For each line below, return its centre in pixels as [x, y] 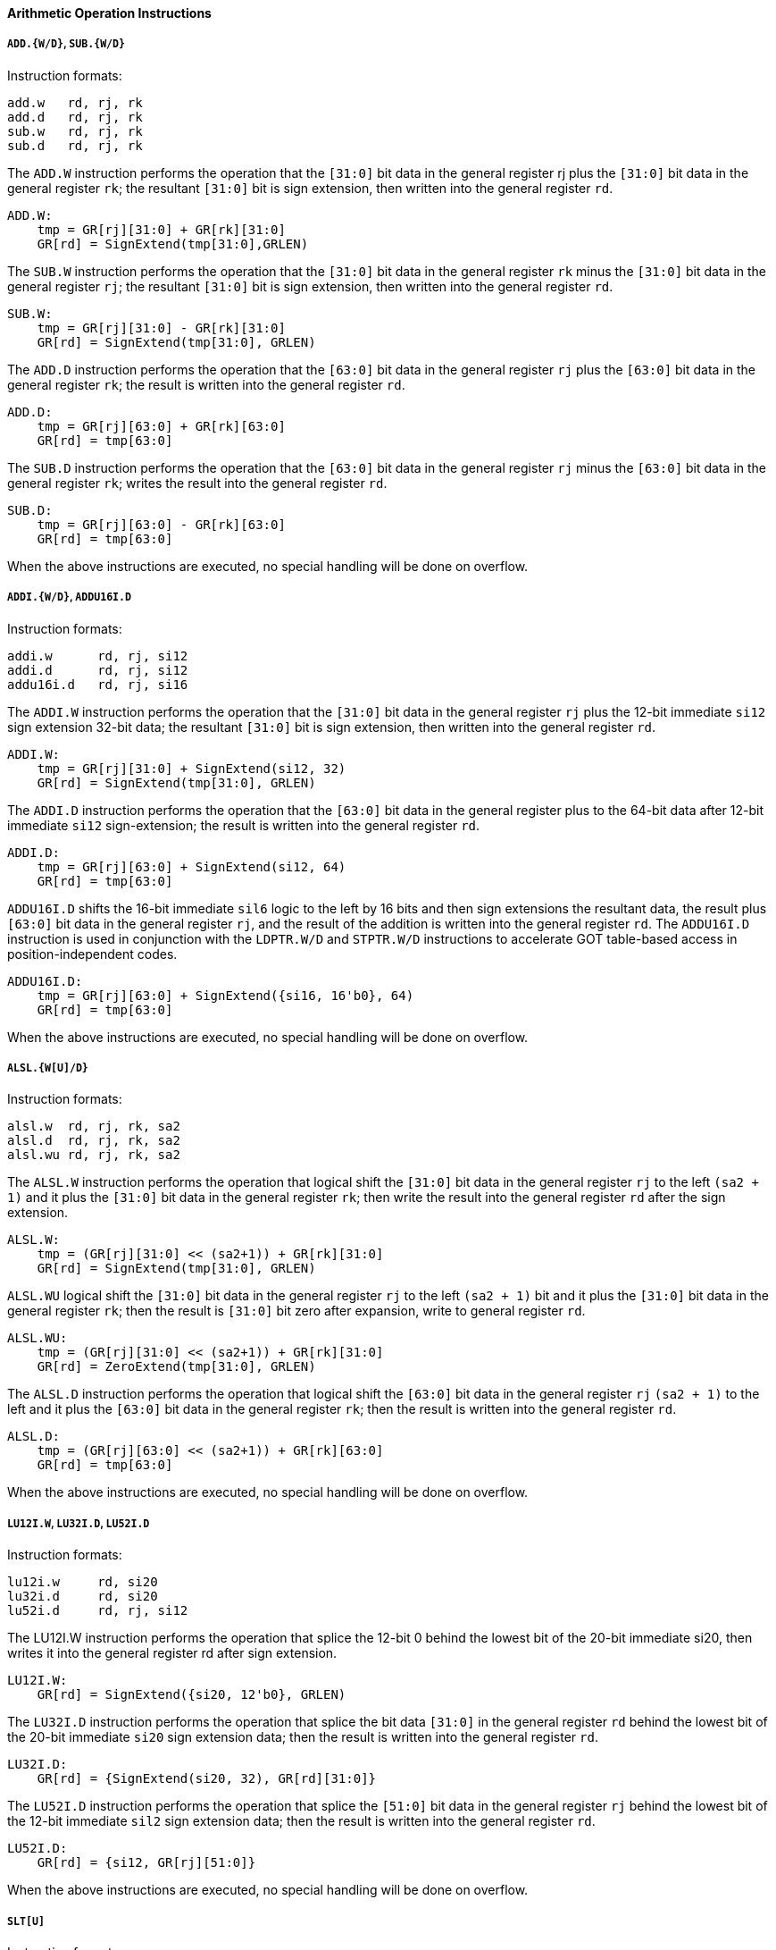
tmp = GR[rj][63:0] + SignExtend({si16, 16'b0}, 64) [225, 995]
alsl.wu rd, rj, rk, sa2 [94, 1155]
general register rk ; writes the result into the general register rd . [197, 483]
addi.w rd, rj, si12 [98, 656]
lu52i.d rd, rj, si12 [98, 1611]
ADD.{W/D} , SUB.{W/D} [67, 44]
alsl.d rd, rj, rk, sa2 [94, 1141]
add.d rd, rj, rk [75, 117]
